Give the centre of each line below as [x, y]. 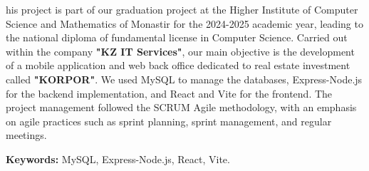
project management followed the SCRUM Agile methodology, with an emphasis [181, 107]
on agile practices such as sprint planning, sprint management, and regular [169, 121]
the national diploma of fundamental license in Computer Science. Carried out [177, 37]
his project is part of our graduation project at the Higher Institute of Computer [182, 9]
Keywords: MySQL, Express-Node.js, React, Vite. [118, 159]
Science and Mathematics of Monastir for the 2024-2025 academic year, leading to [184, 23]
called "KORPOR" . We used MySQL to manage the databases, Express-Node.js [184, 79]
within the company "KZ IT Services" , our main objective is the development [180, 51]
